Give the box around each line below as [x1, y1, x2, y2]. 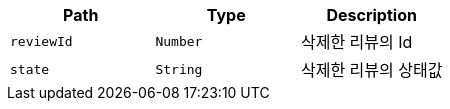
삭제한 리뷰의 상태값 [300, 60, 443, 80]
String [155, 61, 203, 77]
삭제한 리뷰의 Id [300, 32, 413, 52]
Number [155, 33, 203, 49]
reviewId [10, 33, 73, 49]
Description [326, 5, 417, 25]
